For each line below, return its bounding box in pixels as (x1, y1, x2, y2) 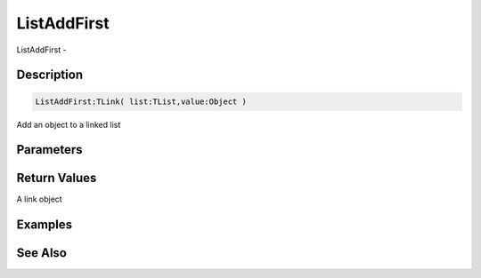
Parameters (16, 142, 83, 157)
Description (16, 68, 84, 83)
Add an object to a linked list (16, 119, 121, 130)
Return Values (16, 171, 97, 186)
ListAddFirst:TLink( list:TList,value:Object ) (35, 96, 247, 107)
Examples (16, 218, 73, 233)
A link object (16, 194, 62, 204)
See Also (16, 245, 67, 261)
